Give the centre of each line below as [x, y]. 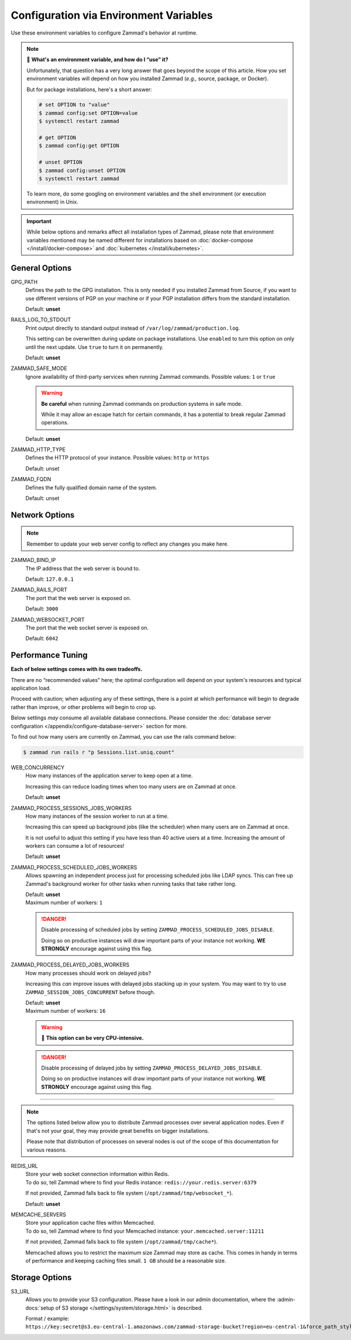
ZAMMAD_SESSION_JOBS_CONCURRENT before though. [90, 992]
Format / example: [47, 1319]
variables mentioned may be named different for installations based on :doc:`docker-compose [140, 240]
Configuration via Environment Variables [112, 15]
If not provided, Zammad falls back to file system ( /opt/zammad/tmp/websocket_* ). [129, 1193]
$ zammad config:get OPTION [79, 146]
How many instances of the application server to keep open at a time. [109, 776]
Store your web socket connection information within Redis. [97, 1174]
